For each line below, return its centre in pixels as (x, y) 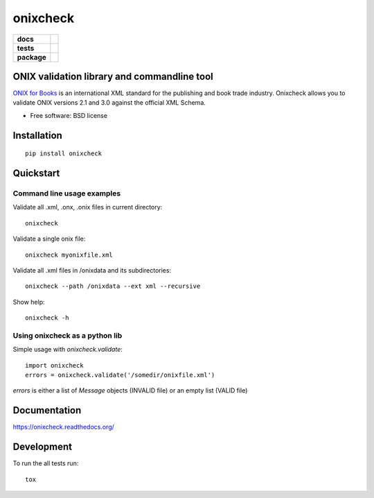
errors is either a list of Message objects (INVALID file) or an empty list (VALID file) (130, 390)
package (32, 57)
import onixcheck (54, 365)
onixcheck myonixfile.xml (69, 255)
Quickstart (36, 173)
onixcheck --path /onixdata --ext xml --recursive (113, 286)
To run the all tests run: (46, 463)
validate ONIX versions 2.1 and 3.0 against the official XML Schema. (109, 103)
